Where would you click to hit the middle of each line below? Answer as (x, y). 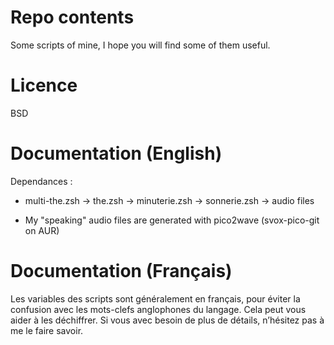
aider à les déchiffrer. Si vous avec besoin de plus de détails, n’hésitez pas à (167, 320)
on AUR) (42, 230)
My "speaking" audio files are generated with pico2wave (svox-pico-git (172, 220)
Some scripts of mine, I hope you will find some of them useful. (140, 45)
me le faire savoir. (47, 330)
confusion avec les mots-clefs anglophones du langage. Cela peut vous (158, 309)
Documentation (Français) (121, 271)
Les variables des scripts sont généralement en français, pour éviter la (155, 298)
